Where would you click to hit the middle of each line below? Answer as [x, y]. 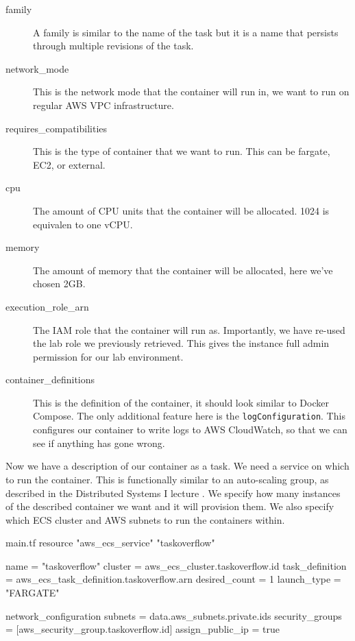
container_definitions [50, 379]
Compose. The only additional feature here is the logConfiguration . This [189, 416]
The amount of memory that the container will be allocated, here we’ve [183, 270]
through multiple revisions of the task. [113, 46]
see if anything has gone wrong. [99, 443]
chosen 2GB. [59, 283]
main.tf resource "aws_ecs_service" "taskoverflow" [110, 543]
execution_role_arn [47, 306]
